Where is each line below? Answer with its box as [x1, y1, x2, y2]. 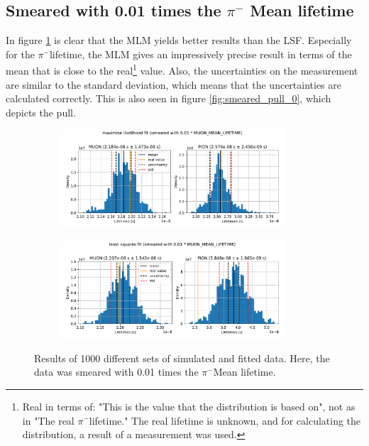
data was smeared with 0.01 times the [34, 364, 199, 379]
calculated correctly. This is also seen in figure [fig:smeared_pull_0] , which [6, 91, 331, 106]
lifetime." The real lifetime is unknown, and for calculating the [89, 413, 361, 428]
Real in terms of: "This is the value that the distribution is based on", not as [22, 398, 356, 413]
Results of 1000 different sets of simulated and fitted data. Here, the [34, 350, 330, 365]
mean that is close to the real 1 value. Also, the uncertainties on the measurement [6, 61, 358, 78]
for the [6, 46, 35, 61]
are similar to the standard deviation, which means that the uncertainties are [6, 77, 342, 92]
